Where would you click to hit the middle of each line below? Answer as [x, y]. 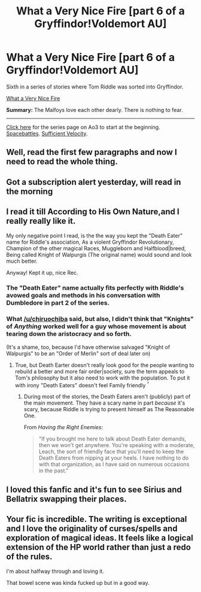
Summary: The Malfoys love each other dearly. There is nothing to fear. [95, 110]
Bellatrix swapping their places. [66, 499]
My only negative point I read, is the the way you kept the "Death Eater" [95, 235]
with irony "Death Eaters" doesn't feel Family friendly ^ [82, 384]
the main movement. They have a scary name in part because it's [104, 403]
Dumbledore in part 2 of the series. [58, 303]
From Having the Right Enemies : [63, 427]
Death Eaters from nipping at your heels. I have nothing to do [114, 458]
